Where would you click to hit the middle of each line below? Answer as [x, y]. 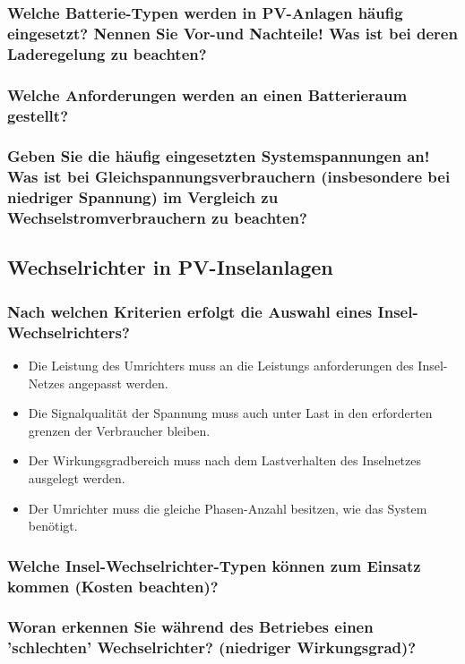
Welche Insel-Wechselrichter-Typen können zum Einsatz [214, 565]
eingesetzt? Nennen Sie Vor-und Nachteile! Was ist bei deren [232, 33]
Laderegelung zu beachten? [107, 53]
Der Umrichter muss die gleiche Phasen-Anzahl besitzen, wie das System [228, 508]
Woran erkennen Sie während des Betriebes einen [190, 627]
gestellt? [38, 115]
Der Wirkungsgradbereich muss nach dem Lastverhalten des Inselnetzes [224, 460]
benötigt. [53, 526]
